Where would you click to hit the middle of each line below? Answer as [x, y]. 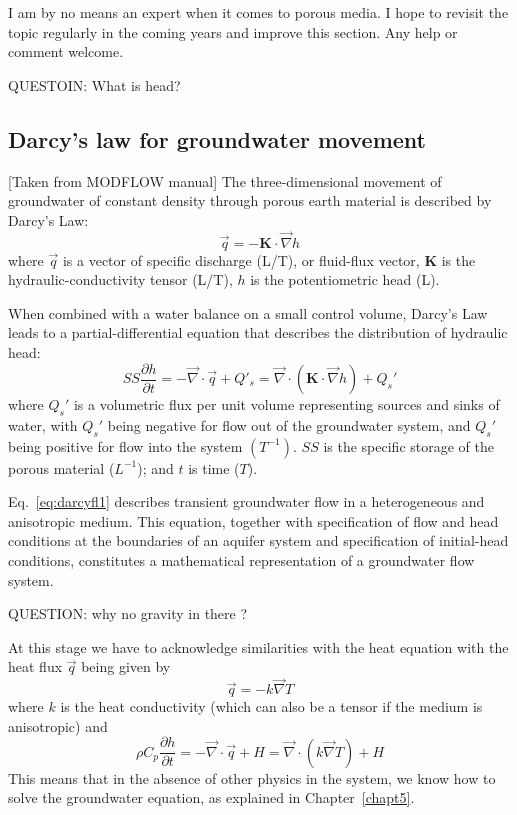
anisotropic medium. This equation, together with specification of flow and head [253, 520]
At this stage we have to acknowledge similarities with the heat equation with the [258, 646]
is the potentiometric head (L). [345, 279]
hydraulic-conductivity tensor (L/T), [120, 279]
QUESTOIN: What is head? [94, 84]
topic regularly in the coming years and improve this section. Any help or [233, 31]
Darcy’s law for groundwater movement [217, 138]
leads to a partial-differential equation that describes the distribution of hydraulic [258, 332]
